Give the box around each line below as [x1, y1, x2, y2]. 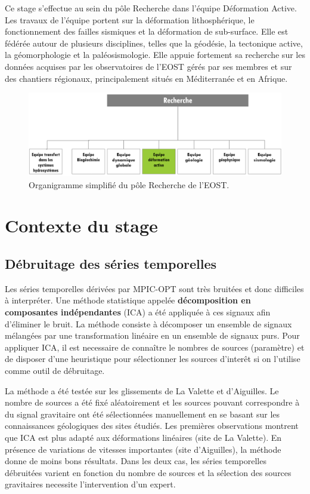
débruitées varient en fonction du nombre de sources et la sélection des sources [5, 466, 292, 478]
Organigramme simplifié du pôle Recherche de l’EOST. [29, 178, 230, 191]
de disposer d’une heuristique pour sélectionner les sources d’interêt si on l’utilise [5, 352, 300, 365]
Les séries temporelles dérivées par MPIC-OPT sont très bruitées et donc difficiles [5, 282, 304, 294]
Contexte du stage [5, 213, 158, 238]
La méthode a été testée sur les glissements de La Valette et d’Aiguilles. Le [5, 384, 279, 397]
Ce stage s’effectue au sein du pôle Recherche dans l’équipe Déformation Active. [5, 2, 297, 14]
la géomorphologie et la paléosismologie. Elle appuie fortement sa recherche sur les [5, 48, 305, 61]
